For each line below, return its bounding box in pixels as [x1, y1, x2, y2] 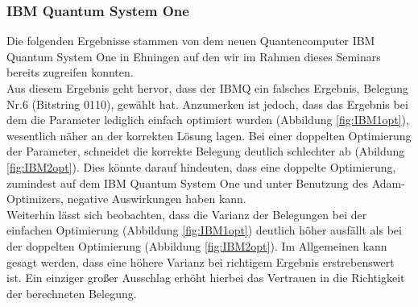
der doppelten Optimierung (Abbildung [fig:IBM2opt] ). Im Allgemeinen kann [6, 237, 387, 254]
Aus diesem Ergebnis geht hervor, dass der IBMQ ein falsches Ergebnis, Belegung [6, 80, 408, 96]
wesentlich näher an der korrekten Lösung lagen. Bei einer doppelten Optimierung [6, 127, 412, 143]
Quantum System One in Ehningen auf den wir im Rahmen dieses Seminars [6, 48, 381, 64]
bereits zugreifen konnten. [6, 64, 134, 81]
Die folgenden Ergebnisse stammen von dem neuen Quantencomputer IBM [6, 32, 375, 49]
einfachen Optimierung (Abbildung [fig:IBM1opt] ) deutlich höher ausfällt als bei [6, 222, 402, 239]
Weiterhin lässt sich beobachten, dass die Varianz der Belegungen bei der [6, 205, 367, 222]
